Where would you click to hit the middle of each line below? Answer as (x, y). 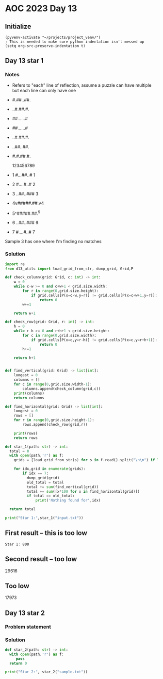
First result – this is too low (46, 533)
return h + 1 (25, 358)
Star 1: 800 (17, 544)
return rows (26, 438)
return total (23, 509)
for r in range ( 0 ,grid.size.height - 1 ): (54, 420)
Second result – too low (41, 559)
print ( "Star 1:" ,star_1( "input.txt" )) (44, 518)
